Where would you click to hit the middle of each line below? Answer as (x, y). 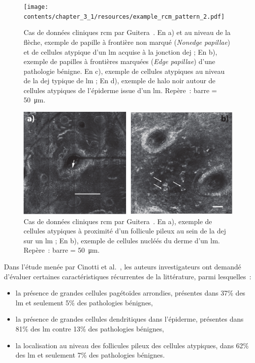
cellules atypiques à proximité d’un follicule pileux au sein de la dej (125, 231)
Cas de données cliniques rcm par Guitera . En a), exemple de (118, 221)
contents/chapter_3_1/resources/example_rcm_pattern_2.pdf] (124, 16)
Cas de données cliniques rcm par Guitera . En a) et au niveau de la (127, 32)
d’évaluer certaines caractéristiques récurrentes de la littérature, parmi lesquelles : (128, 276)
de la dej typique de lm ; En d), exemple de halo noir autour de (120, 81)
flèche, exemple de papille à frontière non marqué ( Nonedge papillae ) (127, 42)
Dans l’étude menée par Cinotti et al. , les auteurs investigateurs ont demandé (123, 267)
